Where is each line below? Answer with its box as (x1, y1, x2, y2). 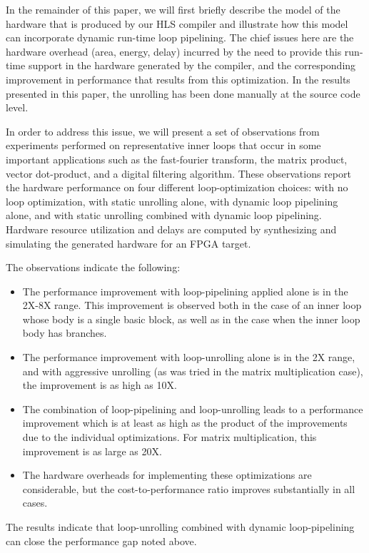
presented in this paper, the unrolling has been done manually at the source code (6, 86, 360, 101)
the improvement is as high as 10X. (22, 377, 177, 392)
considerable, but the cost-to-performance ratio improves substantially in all (22, 481, 355, 496)
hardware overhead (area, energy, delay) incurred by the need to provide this (6, 44, 342, 59)
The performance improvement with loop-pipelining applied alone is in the (22, 283, 348, 298)
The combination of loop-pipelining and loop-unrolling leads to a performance (22, 401, 363, 416)
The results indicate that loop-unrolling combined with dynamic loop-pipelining (6, 519, 355, 534)
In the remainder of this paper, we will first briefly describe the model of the (6, 2, 340, 16)
